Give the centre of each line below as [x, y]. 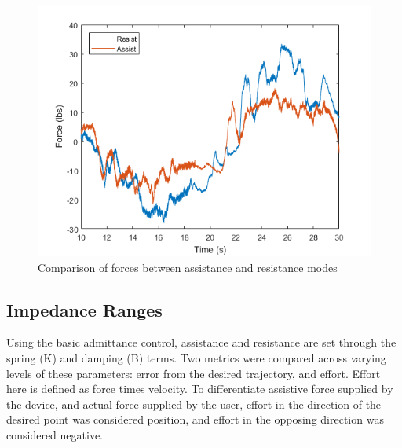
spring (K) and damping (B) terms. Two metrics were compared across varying [196, 357]
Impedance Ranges [84, 309]
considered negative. [55, 434]
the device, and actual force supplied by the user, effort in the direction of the [194, 404]
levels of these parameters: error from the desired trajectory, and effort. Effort [194, 373]
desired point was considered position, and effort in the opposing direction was [195, 419]
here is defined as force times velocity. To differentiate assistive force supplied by [200, 389]
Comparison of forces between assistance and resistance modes [188, 267]
